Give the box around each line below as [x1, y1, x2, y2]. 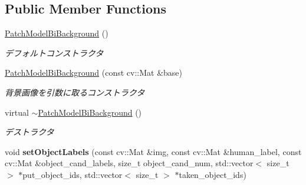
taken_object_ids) [179, 168, 246, 180]
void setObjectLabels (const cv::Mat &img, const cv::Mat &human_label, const [5, 145, 302, 157]
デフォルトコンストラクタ [5, 46, 104, 59]
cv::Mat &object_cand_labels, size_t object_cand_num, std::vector [5, 157, 254, 169]
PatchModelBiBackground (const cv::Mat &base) [5, 66, 183, 79]
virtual [5, 106, 29, 118]
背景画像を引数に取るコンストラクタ [5, 86, 145, 98]
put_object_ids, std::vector [22, 168, 123, 180]
